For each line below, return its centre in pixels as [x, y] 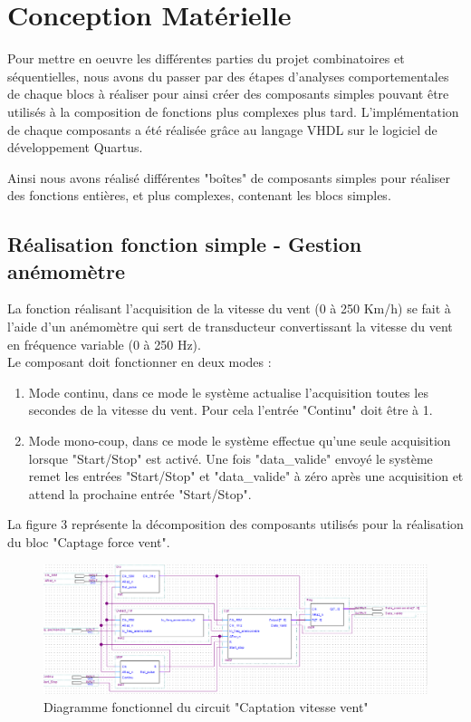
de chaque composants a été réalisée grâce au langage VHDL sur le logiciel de [222, 129]
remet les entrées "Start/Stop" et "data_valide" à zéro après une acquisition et [246, 476]
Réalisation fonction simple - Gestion [185, 244]
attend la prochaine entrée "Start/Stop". [140, 493]
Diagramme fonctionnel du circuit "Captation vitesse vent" [206, 706]
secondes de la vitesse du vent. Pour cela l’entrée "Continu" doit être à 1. [231, 410]
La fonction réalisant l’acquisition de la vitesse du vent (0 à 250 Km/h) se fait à [229, 308]
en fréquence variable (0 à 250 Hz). [104, 344]
